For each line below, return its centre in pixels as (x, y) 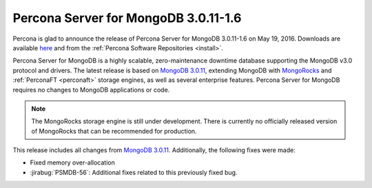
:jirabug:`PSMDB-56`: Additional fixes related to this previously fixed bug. (134, 172)
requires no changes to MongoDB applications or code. (91, 90)
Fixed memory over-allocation (72, 163)
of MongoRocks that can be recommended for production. (114, 131)
